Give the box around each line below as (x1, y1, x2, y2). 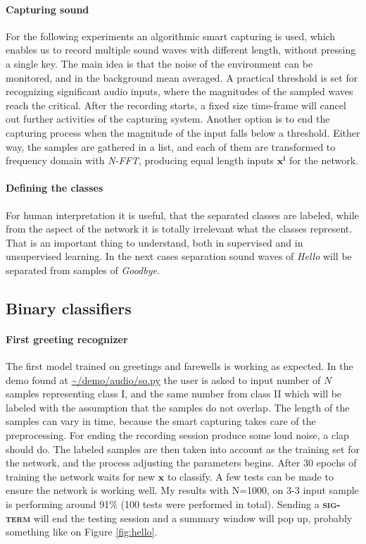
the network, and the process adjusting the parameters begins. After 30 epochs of (6, 455, 357, 470)
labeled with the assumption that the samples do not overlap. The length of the (6, 400, 350, 414)
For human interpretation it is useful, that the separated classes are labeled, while (6, 207, 359, 222)
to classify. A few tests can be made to (167, 469, 334, 483)
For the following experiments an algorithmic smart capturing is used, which (6, 28, 336, 43)
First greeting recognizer (6, 331, 128, 346)
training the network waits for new (6, 469, 156, 483)
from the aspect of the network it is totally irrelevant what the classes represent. (6, 221, 353, 236)
